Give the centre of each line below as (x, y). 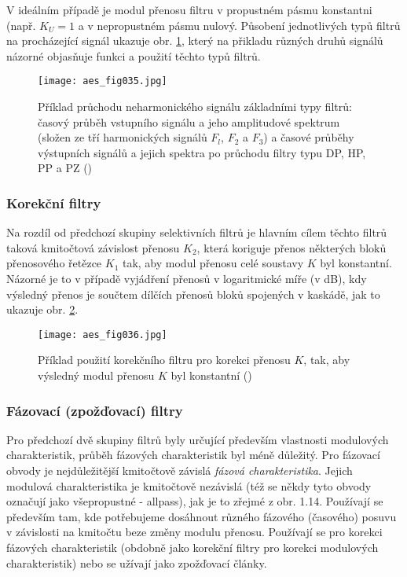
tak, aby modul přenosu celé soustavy (213, 263)
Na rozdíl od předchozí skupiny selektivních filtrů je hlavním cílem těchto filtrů (197, 232)
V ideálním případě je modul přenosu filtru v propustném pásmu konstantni (189, 9)
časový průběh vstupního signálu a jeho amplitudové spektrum (189, 121)
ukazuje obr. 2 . (42, 309)
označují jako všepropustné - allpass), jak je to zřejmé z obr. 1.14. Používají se (195, 501)
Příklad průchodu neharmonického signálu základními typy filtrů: (195, 107)
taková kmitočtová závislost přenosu (93, 247)
